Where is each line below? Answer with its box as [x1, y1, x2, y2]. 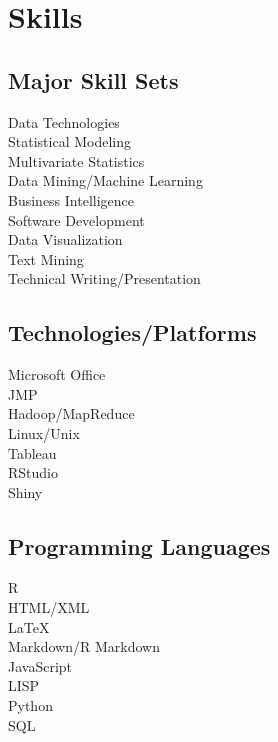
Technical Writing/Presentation [8, 268, 201, 289]
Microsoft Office [8, 364, 106, 385]
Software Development [8, 209, 145, 230]
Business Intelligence [8, 189, 135, 210]
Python [8, 695, 53, 716]
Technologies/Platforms [8, 317, 257, 348]
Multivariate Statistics [8, 150, 145, 171]
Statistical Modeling [8, 131, 131, 152]
